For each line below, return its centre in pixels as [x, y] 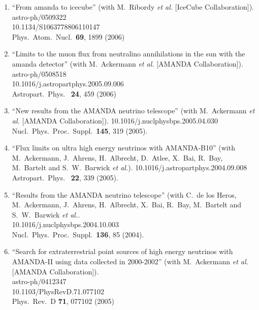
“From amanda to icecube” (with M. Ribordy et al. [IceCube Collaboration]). [133, 7]
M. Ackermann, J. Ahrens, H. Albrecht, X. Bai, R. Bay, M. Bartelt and [126, 205]
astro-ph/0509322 [39, 17]
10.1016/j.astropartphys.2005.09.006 [68, 84]
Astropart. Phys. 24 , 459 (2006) [64, 93]
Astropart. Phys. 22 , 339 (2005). [65, 177]
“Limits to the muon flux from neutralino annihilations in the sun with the [128, 54]
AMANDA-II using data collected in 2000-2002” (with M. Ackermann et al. [130, 261]
